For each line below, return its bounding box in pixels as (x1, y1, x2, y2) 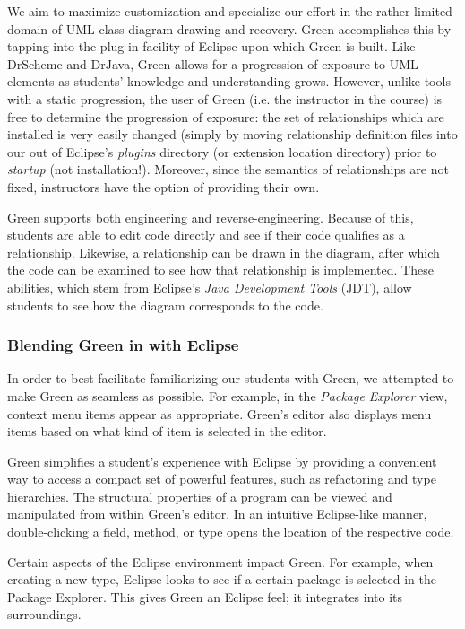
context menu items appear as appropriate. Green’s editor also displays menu (7, 404, 432, 423)
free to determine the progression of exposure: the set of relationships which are (7, 107, 444, 126)
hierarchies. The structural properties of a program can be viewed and (7, 486, 392, 505)
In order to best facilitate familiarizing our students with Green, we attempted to (7, 369, 454, 388)
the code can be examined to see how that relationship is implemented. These (7, 260, 434, 279)
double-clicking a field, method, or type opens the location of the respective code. (7, 522, 454, 541)
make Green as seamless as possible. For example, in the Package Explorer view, (7, 386, 448, 405)
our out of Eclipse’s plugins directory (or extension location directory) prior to (7, 142, 437, 161)
